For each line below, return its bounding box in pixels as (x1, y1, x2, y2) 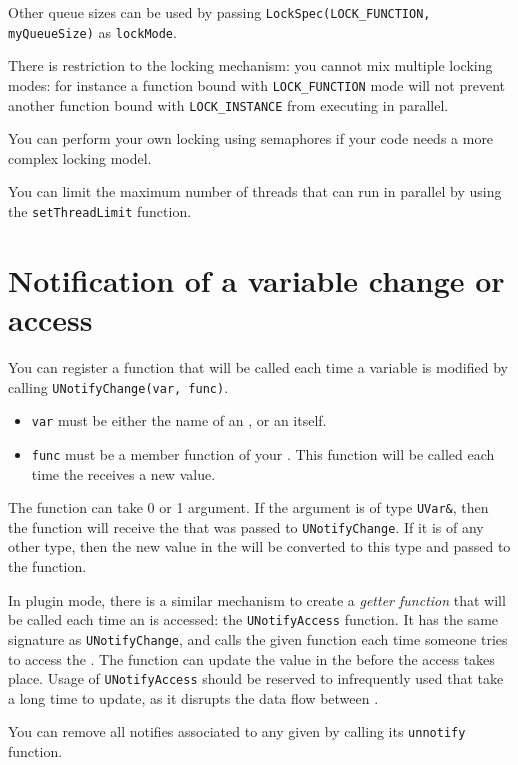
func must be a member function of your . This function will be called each (31, 443, 495, 464)
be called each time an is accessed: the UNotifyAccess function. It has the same (8, 609, 499, 630)
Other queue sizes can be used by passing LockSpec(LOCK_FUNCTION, (8, 2, 431, 22)
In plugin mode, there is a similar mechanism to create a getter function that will (8, 589, 506, 610)
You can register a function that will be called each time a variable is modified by (8, 356, 508, 377)
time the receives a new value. (31, 463, 216, 484)
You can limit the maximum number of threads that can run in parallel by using (8, 181, 502, 202)
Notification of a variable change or (8, 259, 505, 300)
